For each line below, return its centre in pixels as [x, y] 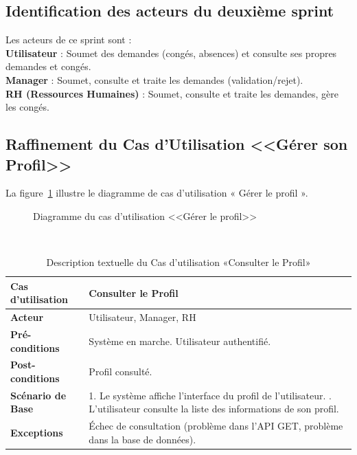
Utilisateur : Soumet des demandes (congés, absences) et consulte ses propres [171, 53]
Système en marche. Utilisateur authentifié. [180, 341]
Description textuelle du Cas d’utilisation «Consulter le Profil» [178, 262]
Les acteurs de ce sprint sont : [69, 40]
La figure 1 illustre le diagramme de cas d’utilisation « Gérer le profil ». [157, 193]
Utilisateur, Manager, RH [142, 317]
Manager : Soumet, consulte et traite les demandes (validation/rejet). [154, 79]
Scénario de [38, 395]
